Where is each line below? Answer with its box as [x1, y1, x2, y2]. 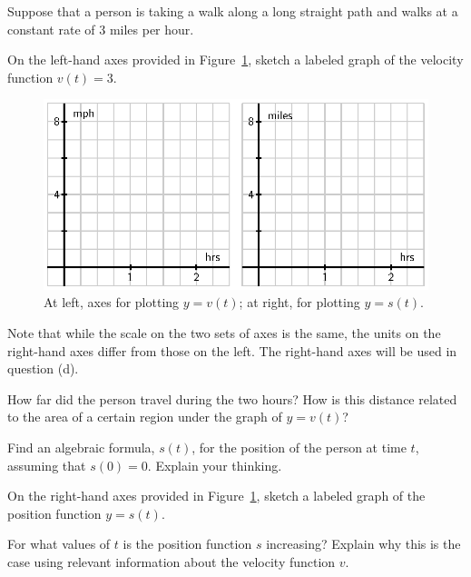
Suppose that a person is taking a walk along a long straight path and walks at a [7, 2, 458, 20]
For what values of [7, 534, 111, 553]
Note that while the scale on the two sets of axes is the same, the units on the [7, 323, 441, 342]
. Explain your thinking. [147, 455, 282, 474]
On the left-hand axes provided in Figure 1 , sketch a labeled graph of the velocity [7, 50, 464, 69]
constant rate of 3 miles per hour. [7, 19, 194, 38]
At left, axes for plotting [44, 293, 180, 312]
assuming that [7, 455, 86, 474]
